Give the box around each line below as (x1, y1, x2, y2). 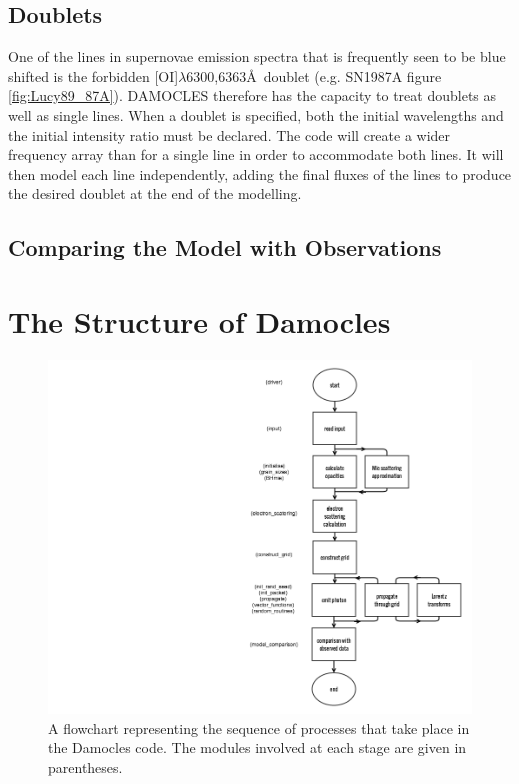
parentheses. (48, 756, 123, 777)
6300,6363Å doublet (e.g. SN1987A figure (186, 65, 442, 86)
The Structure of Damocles (8, 300, 391, 341)
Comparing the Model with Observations (8, 232, 442, 263)
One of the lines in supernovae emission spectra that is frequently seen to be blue (8, 46, 506, 67)
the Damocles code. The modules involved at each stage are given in (48, 737, 467, 758)
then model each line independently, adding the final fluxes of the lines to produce (8, 163, 512, 184)
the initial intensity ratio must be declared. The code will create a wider (8, 124, 451, 145)
